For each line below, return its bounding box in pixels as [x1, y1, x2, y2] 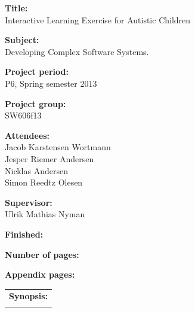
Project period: [5, 65, 69, 78]
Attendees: [5, 129, 50, 141]
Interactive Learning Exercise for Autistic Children [5, 13, 191, 26]
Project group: [5, 97, 66, 110]
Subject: [5, 34, 39, 46]
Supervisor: [5, 196, 52, 208]
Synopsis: [9, 290, 48, 302]
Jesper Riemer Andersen [5, 152, 94, 165]
